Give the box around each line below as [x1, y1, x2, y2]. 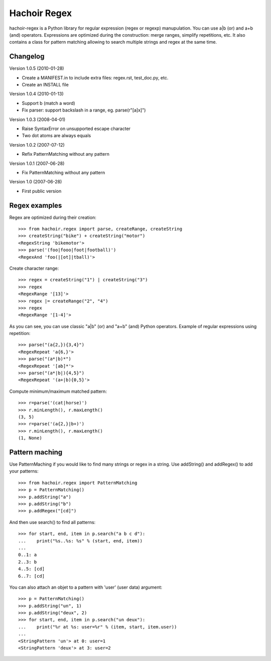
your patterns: [9, 468, 39, 474]
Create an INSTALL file [22, 82, 69, 88]
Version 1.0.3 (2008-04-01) [9, 116, 66, 123]
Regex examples [9, 201, 62, 209]
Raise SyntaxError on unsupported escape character [22, 126, 130, 132]
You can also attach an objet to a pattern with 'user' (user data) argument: [9, 584, 163, 590]
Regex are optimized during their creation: [9, 214, 96, 221]
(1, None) [18, 435, 42, 441]
